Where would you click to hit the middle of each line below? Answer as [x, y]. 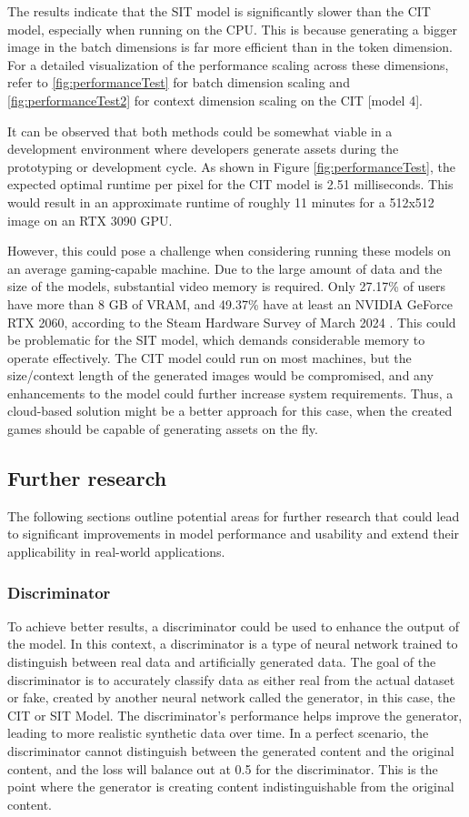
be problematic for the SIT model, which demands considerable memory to [216, 340]
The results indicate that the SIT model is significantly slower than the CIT [219, 11]
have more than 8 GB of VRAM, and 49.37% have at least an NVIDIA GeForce [230, 303]
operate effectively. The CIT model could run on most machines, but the [210, 357]
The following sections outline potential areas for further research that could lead [234, 515]
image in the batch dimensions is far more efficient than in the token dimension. [230, 47]
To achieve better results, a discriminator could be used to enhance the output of [234, 625]
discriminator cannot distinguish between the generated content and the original [231, 751]
